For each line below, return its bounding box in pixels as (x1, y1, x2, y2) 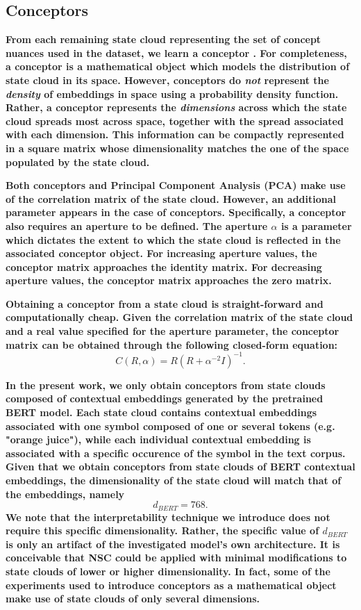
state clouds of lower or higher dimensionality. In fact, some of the (6, 563, 330, 578)
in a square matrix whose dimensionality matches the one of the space (6, 140, 349, 155)
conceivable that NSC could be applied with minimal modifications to (6, 550, 347, 565)
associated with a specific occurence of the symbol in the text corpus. (6, 445, 346, 460)
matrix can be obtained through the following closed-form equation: (6, 337, 338, 352)
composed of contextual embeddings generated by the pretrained (6, 391, 324, 406)
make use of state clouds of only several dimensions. (6, 591, 260, 606)
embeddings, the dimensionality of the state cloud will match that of (6, 472, 342, 487)
